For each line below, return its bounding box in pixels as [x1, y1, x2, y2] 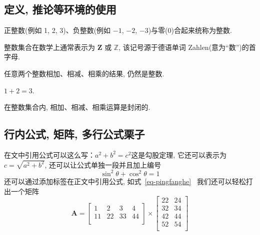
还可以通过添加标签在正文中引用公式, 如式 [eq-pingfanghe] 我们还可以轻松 [4, 176, 246, 186]
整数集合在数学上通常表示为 [4, 41, 95, 52]
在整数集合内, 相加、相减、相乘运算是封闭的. [4, 102, 150, 112]
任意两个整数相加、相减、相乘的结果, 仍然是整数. [4, 68, 164, 78]
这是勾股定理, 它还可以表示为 [131, 149, 226, 160]
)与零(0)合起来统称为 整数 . [148, 25, 232, 35]
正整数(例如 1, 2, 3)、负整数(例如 [4, 25, 111, 35]
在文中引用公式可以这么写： [4, 149, 95, 160]
